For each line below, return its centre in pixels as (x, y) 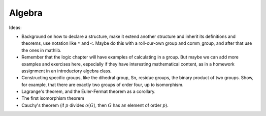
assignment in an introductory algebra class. (66, 71)
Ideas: (15, 28)
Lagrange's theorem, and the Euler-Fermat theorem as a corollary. (88, 91)
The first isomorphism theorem (53, 98)
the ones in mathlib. (41, 50)
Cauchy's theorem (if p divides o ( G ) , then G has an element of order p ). (95, 105)
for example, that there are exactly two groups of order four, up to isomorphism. (102, 85)
